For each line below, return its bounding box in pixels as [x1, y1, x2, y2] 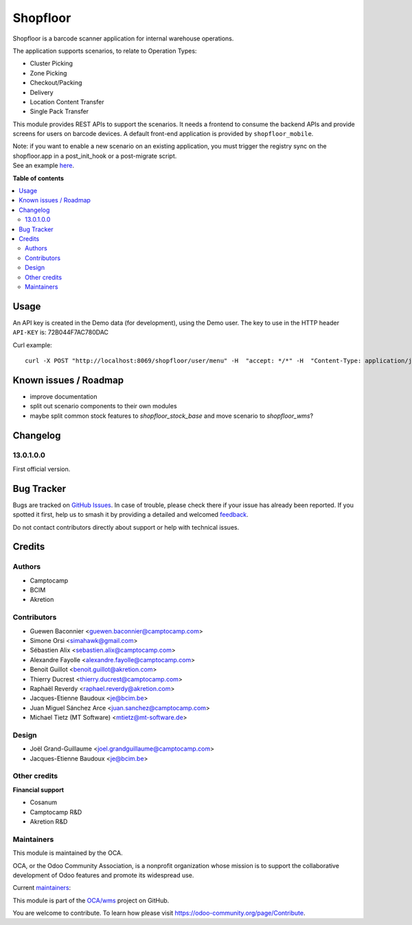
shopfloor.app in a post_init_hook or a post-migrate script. [12, 152, 177, 160]
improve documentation [30, 392, 98, 401]
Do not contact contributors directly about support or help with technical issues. [12, 523, 240, 531]
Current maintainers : [12, 884, 71, 892]
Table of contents [12, 174, 65, 182]
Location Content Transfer [30, 97, 104, 106]
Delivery [30, 88, 54, 96]
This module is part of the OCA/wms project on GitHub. [12, 896, 170, 904]
